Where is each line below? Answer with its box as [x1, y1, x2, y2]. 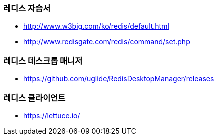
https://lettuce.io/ [23, 111, 80, 120]
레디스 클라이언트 [3, 92, 66, 103]
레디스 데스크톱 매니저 [3, 55, 83, 66]
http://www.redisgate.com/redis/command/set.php [23, 37, 190, 46]
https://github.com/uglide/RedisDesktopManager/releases [23, 74, 214, 83]
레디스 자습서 [3, 3, 51, 13]
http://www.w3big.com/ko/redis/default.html [23, 22, 169, 31]
